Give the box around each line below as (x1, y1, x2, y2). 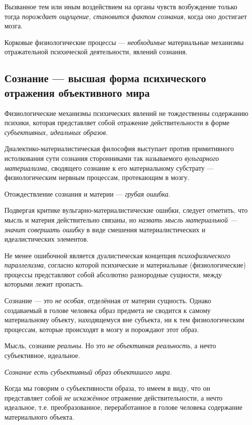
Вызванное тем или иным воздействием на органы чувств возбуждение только (4, 1, 237, 11)
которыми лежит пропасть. (4, 279, 84, 289)
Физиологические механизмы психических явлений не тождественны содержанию (4, 108, 249, 118)
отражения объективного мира (4, 85, 150, 100)
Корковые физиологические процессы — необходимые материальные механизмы (4, 37, 244, 47)
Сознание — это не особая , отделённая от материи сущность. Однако (4, 295, 211, 306)
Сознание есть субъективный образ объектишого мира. (4, 366, 172, 377)
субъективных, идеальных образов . (4, 127, 108, 137)
